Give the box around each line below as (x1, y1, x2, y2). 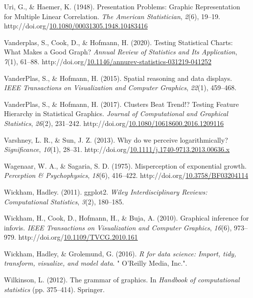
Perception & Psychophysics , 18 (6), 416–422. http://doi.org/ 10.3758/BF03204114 (4, 170, 249, 180)
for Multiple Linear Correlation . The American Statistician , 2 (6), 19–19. (4, 11, 220, 21)
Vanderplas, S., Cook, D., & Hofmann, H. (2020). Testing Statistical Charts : (4, 37, 233, 47)
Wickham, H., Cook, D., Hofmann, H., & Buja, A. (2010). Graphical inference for (4, 213, 249, 223)
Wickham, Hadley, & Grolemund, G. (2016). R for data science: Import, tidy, (4, 248, 236, 258)
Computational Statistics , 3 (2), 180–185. (4, 196, 124, 206)
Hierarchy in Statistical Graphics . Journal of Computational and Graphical (4, 108, 228, 119)
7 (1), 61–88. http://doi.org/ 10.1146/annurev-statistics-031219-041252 (4, 56, 211, 66)
